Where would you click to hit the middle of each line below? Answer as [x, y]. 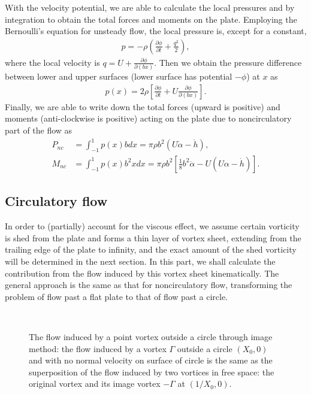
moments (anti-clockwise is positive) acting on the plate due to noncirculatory [148, 118]
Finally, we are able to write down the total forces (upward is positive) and [143, 106]
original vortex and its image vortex [95, 384]
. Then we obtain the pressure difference [228, 62]
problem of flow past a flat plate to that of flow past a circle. [116, 296]
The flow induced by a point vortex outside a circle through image [151, 336]
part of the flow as [39, 130]
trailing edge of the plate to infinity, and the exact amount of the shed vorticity [151, 249]
